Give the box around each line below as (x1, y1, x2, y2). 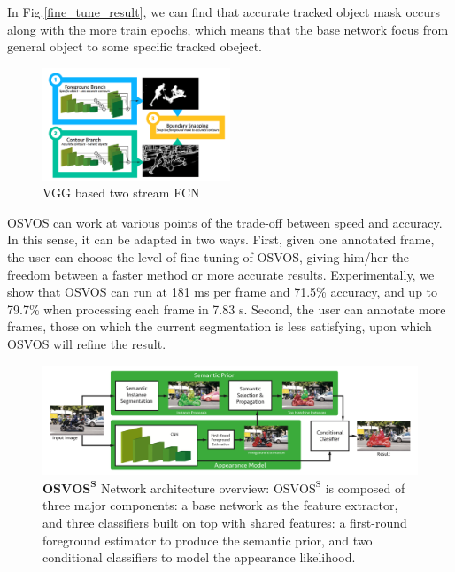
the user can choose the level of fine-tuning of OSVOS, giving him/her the (7, 248, 410, 267)
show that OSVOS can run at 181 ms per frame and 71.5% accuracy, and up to (7, 282, 438, 301)
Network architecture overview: (100, 478, 270, 497)
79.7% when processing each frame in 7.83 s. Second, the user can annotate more (7, 299, 446, 318)
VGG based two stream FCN (42, 183, 200, 202)
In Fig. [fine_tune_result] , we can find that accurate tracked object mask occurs (7, 3, 441, 20)
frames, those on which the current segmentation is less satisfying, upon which (7, 317, 432, 336)
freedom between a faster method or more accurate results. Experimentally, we (7, 265, 435, 283)
